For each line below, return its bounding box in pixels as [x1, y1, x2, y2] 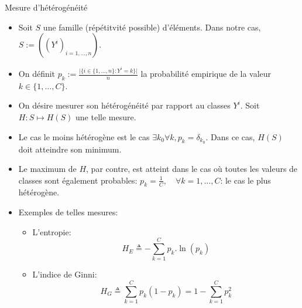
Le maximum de [18, 163, 77, 175]
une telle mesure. [75, 111, 136, 123]
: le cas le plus [220, 174, 271, 186]
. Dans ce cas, [205, 130, 255, 143]
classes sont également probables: [18, 174, 138, 186]
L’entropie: [32, 225, 71, 238]
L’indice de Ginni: [32, 268, 97, 280]
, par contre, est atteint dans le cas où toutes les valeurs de [86, 163, 298, 175]
